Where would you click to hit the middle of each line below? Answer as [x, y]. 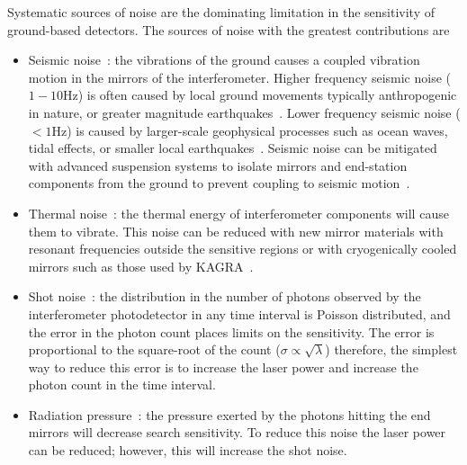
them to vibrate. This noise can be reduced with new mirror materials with [236, 231]
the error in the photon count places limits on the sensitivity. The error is [231, 331]
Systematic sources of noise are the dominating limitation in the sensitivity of [221, 12]
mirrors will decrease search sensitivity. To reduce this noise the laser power [237, 432]
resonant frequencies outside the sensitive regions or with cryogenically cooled [242, 249]
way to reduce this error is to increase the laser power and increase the [223, 367]
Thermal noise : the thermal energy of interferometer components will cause [238, 213]
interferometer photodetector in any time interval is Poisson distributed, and [239, 313]
